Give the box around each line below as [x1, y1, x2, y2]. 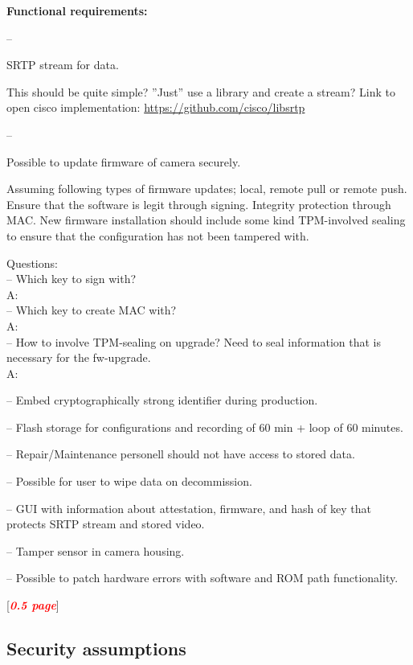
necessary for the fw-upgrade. [6, 349, 151, 366]
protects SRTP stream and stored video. [6, 515, 205, 532]
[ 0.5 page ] [6, 597, 59, 614]
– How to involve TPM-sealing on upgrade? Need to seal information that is [6, 333, 381, 350]
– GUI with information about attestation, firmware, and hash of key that [6, 499, 371, 516]
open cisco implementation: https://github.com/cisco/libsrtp [6, 99, 305, 116]
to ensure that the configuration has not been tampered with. [6, 227, 309, 244]
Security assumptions [6, 636, 186, 661]
